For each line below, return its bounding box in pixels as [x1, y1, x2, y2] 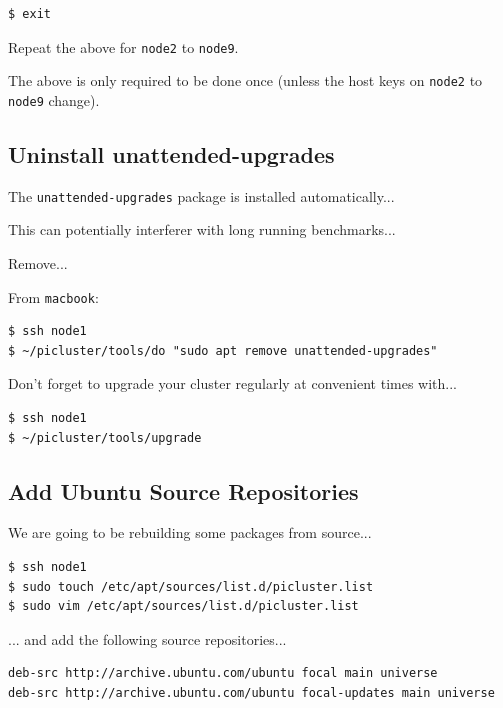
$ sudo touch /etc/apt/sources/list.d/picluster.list [8, 579, 374, 594]
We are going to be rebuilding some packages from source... [8, 522, 372, 543]
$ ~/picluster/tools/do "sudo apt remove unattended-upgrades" [8, 343, 438, 358]
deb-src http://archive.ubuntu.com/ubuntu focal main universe [8, 666, 438, 681]
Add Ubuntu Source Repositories [8, 475, 359, 506]
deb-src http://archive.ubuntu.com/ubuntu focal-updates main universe [8, 686, 495, 700]
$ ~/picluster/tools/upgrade [8, 430, 202, 445]
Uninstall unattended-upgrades [8, 138, 335, 169]
